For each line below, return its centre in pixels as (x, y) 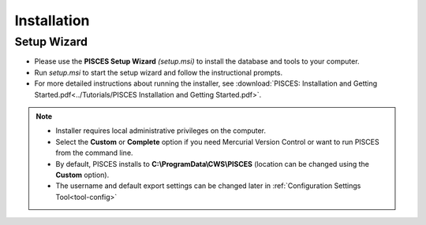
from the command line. (94, 153)
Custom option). (82, 175)
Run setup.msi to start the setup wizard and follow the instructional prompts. (159, 72)
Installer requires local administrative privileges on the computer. (161, 131)
